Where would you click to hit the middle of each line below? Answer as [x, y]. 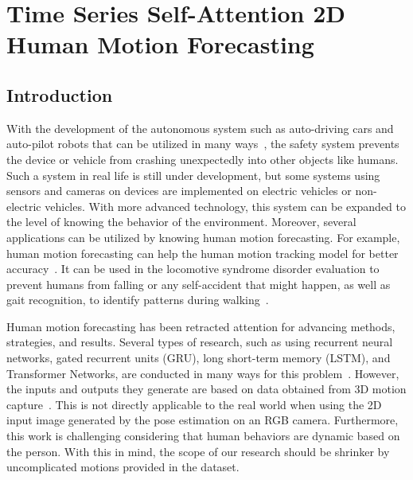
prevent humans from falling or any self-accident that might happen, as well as [199, 284]
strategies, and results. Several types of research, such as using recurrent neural [200, 342]
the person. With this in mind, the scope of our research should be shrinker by [198, 451]
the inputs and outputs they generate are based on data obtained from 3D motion [206, 389]
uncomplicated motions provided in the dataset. [123, 467]
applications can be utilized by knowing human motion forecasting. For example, [203, 237]
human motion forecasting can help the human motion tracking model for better [203, 253]
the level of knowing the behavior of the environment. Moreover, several [181, 222]
